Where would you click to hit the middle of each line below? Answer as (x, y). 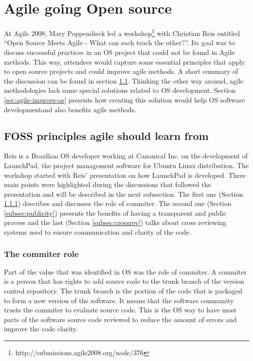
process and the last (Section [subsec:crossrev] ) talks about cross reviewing (115, 222)
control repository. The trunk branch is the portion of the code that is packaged (123, 291)
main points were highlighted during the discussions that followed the (108, 184)
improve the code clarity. (41, 329)
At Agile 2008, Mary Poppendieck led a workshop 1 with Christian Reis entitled (122, 32)
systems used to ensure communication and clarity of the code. (98, 232)
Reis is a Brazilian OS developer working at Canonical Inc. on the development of (126, 156)
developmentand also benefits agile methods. (70, 109)
